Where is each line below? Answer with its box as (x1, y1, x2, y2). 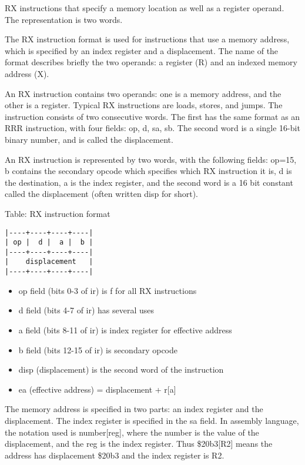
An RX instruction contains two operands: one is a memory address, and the (5, 87, 281, 99)
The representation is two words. (5, 13, 123, 25)
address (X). (5, 67, 49, 79)
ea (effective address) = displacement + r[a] (18, 383, 176, 395)
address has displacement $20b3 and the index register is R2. (5, 449, 224, 461)
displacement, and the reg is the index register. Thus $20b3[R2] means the (5, 437, 273, 450)
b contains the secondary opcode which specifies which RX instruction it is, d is (5, 165, 292, 177)
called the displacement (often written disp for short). (5, 188, 198, 200)
